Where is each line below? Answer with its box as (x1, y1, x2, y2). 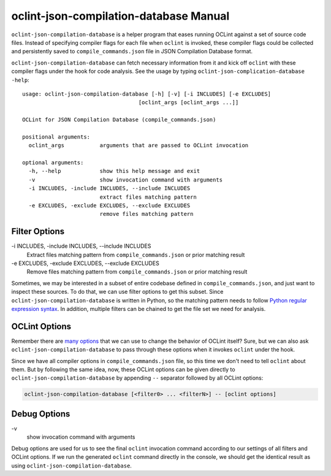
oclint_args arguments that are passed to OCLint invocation (28, 142, 249, 149)
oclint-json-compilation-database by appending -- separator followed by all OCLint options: (11, 374, 264, 382)
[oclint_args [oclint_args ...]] (138, 99, 239, 106)
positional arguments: (22, 133, 91, 140)
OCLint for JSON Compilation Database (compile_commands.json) (22, 117, 216, 123)
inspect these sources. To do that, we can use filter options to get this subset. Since (11, 288, 224, 296)
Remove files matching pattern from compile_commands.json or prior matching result (26, 268, 248, 275)
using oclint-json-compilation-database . (11, 462, 132, 469)
